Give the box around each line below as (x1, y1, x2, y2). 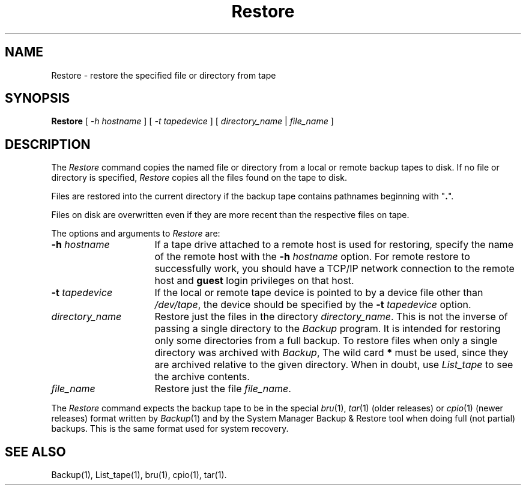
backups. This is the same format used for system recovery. (51, 423, 289, 434)
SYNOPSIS (5, 91, 70, 106)
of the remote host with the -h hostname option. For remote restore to (154, 250, 470, 263)
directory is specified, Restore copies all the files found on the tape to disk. (51, 172, 348, 183)
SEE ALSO (5, 444, 66, 459)
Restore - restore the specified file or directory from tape (51, 70, 276, 80)
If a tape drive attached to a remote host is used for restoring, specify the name (154, 238, 513, 251)
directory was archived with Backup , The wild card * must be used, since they (154, 346, 509, 359)
